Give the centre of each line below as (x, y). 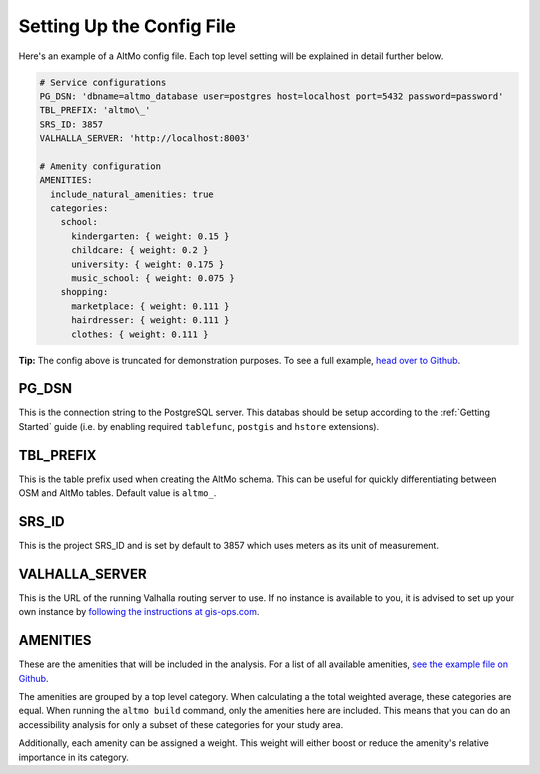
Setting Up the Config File (127, 26)
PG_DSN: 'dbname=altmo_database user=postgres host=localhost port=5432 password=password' (271, 96)
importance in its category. (74, 757)
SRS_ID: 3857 (71, 124)
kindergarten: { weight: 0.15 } (150, 236)
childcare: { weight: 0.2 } (140, 250)
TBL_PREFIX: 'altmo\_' (95, 110)
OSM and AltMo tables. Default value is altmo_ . (117, 493)
